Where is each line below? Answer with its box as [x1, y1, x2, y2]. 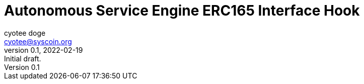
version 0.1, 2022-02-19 [4, 45, 83, 54]
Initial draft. [4, 54, 41, 63]
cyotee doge [4, 28, 46, 37]
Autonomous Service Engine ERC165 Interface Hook [4, 2, 360, 19]
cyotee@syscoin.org [4, 37, 72, 46]
